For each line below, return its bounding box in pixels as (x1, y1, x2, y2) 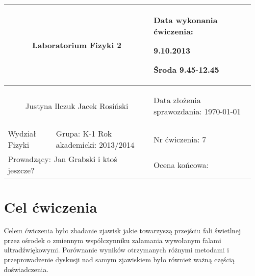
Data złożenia (153, 94, 201, 106)
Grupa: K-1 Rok (56, 128, 112, 139)
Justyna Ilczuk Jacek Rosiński (25, 100, 128, 111)
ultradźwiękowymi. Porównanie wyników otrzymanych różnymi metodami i (4, 245, 229, 255)
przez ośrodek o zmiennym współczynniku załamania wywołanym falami (4, 235, 221, 245)
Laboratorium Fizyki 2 (32, 39, 122, 51)
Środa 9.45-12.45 (153, 64, 219, 75)
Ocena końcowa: (153, 159, 209, 170)
